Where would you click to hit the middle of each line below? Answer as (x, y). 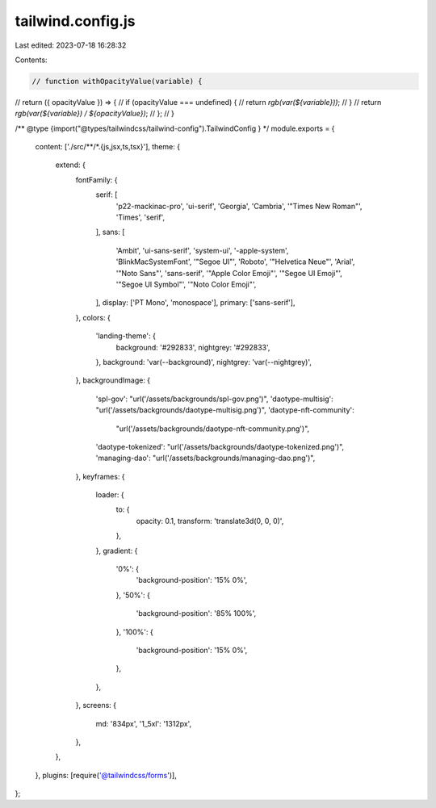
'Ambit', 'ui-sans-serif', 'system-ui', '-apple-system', (202, 250)
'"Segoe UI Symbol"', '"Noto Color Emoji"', (186, 284)
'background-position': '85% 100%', (196, 613)
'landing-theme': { (126, 336)
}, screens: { (96, 705)
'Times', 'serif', (140, 217)
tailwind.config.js (75, 21)
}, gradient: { (117, 551)
